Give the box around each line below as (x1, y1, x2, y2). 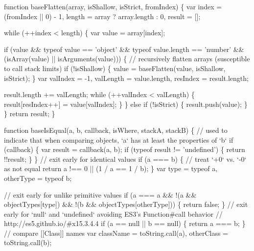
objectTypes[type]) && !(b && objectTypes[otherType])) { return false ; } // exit (4, 199, 248, 209)
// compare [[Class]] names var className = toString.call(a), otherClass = (4, 227, 228, 238)
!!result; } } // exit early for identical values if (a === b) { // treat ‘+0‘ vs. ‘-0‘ (4, 153, 247, 164)
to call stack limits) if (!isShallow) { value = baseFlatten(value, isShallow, (4, 63, 226, 73)
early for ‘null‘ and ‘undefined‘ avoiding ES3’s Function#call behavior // (4, 208, 223, 219)
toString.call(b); (4, 237, 52, 248)
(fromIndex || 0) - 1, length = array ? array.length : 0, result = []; (4, 11, 201, 21)
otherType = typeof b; (4, 173, 72, 183)
